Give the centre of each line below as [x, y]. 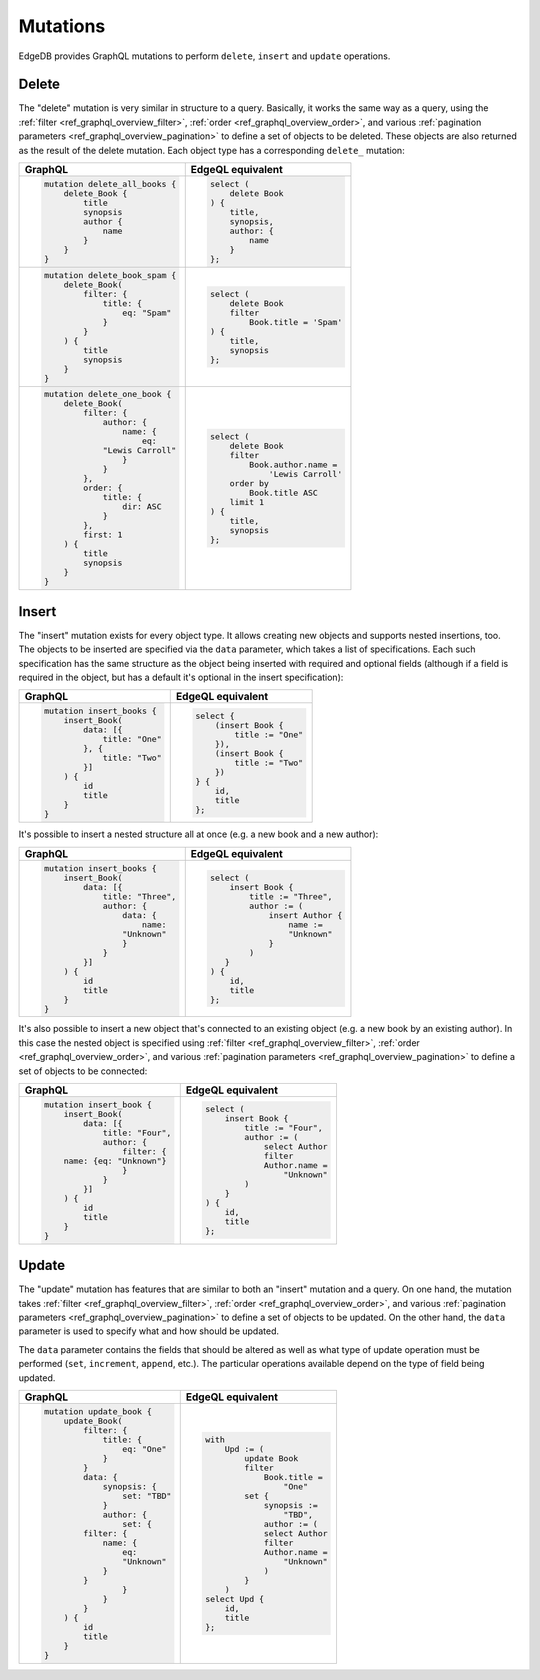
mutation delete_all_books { [110, 183]
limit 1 [247, 501]
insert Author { [305, 915]
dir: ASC [141, 506]
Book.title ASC [283, 492]
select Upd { [235, 1598]
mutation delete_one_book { [107, 394]
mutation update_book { [97, 1411]
